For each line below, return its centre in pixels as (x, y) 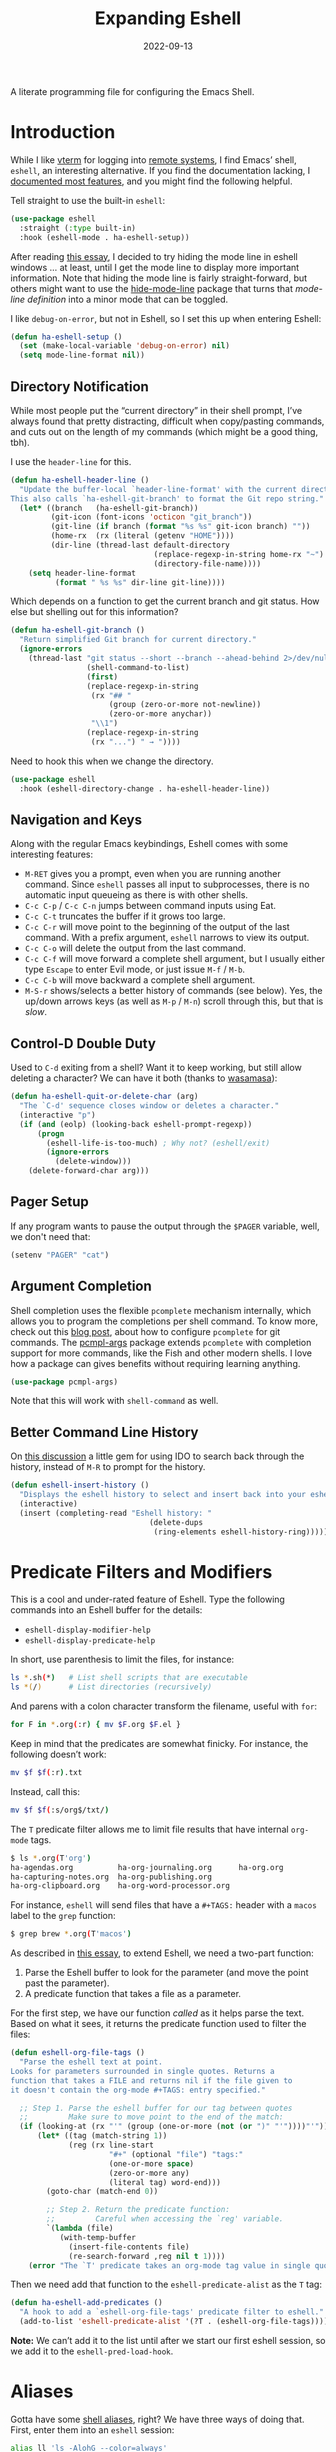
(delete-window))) (93, 1162)
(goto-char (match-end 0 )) (102, 2192)
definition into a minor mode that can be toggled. (127, 299)
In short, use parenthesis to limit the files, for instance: (122, 1659)
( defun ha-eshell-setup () (66, 337)
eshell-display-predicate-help (90, 1641)
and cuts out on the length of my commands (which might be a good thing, (164, 431)
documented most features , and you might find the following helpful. (151, 181)
